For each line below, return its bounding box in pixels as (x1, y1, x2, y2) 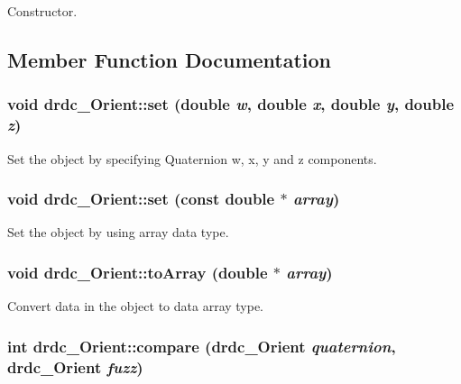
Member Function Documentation (7, 45, 332, 73)
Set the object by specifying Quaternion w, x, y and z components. (7, 149, 377, 168)
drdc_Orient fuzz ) (7, 355, 143, 378)
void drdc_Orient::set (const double (7, 187, 275, 210)
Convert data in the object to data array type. (7, 297, 264, 315)
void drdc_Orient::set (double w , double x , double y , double (7, 93, 454, 115)
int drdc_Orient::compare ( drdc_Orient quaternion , (7, 334, 396, 357)
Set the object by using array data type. (7, 223, 229, 242)
